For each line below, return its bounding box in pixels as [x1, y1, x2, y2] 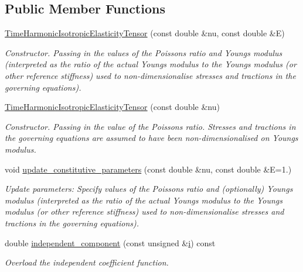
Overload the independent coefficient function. [5, 256, 169, 268]
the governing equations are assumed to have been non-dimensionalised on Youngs [5, 132, 298, 144]
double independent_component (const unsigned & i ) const [5, 236, 216, 249]
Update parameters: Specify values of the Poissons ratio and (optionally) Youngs [5, 183, 293, 195]
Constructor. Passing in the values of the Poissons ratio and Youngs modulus [5, 46, 282, 58]
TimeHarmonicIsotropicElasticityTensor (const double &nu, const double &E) [5, 27, 285, 39]
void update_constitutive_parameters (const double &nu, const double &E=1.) [5, 163, 292, 175]
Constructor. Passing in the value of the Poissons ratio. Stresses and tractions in [5, 120, 296, 132]
